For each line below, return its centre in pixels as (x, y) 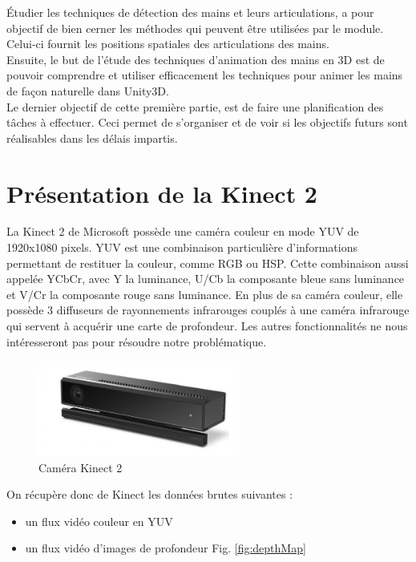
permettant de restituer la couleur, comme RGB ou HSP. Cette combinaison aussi (208, 263)
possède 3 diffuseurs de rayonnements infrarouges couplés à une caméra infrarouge (208, 310)
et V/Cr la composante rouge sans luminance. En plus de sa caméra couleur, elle (205, 294)
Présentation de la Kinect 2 (162, 193)
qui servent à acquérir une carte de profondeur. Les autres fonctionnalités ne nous (207, 326)
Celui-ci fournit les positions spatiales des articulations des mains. (168, 44)
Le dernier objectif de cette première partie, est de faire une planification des (195, 106)
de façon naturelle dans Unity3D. (88, 90)
